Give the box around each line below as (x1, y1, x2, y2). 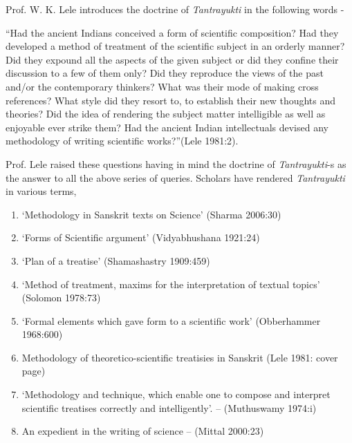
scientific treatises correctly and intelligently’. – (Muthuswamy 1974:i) (21, 400, 317, 415)
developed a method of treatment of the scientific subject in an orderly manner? (6, 39, 345, 53)
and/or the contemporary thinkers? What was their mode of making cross (6, 79, 319, 93)
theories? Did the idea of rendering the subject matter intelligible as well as (6, 106, 326, 121)
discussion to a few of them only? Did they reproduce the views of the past (6, 66, 324, 80)
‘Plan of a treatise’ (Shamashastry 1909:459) (21, 253, 210, 267)
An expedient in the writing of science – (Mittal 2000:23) (21, 424, 264, 438)
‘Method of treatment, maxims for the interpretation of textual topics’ (21, 276, 320, 291)
